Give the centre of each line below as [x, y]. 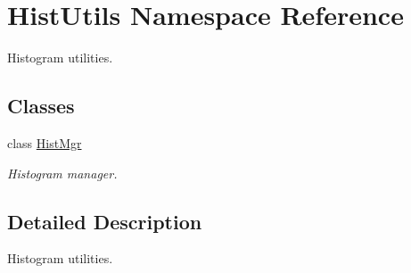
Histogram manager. [62, 173]
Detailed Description [105, 221]
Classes [41, 106]
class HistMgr [45, 142]
